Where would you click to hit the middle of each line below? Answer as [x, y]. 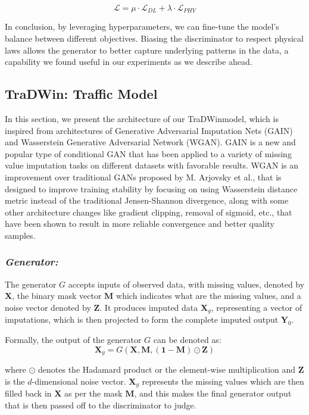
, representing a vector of [257, 307]
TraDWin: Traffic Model [81, 94]
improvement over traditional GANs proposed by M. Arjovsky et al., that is [143, 177]
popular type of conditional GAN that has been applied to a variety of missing [148, 153]
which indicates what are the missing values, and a [209, 296]
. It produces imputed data [149, 307]
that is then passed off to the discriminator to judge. [101, 405]
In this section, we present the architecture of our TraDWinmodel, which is [142, 119]
